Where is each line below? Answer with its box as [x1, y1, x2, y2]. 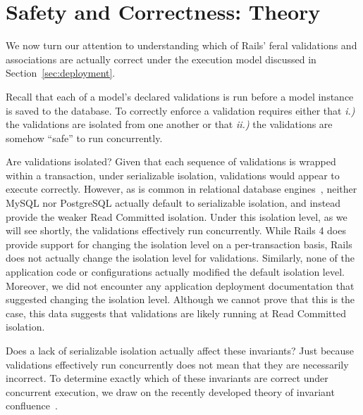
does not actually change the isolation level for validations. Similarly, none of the [6, 250, 355, 265]
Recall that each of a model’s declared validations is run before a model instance [6, 89, 354, 103]
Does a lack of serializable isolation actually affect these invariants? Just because [6, 343, 355, 357]
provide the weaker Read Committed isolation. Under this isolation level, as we [6, 209, 347, 224]
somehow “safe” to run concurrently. [6, 130, 163, 145]
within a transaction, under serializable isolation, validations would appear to [6, 167, 340, 182]
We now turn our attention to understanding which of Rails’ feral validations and [6, 38, 357, 53]
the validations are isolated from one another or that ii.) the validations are [6, 117, 333, 132]
